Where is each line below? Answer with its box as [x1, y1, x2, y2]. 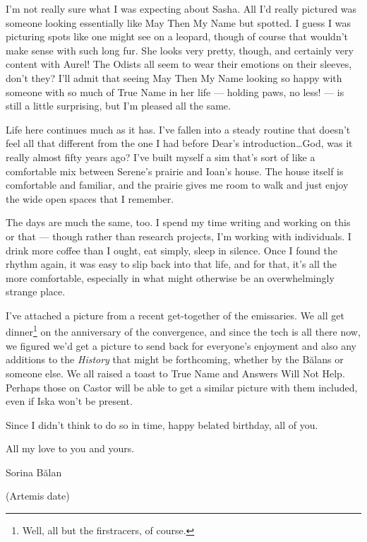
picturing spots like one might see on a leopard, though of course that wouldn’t [6, 29, 349, 44]
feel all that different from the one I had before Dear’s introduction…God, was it [6, 136, 353, 151]
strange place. [6, 284, 66, 299]
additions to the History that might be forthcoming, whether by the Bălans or [6, 352, 344, 367]
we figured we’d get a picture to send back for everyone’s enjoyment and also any [6, 338, 356, 353]
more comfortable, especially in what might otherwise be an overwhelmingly [6, 270, 335, 285]
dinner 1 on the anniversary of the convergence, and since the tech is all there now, [6, 322, 361, 339]
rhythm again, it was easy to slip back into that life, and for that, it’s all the [6, 257, 337, 271]
